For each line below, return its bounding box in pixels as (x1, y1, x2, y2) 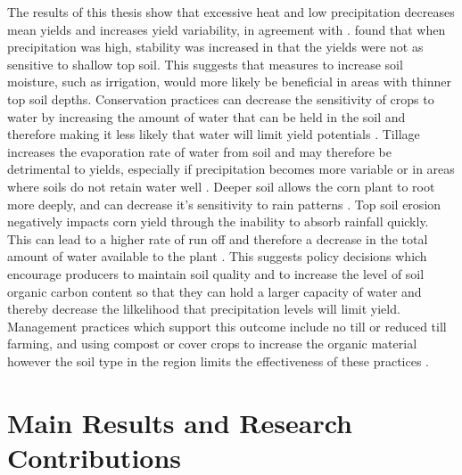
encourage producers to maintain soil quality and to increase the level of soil (7, 264, 425, 283)
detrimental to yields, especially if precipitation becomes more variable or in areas (7, 160, 455, 178)
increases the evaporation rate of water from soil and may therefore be (7, 142, 392, 160)
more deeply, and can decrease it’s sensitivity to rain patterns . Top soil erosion (7, 194, 441, 213)
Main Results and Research (7, 404, 352, 440)
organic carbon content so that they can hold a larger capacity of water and (7, 282, 422, 300)
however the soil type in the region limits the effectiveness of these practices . (7, 351, 430, 370)
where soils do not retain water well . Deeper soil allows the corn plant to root (7, 176, 435, 195)
